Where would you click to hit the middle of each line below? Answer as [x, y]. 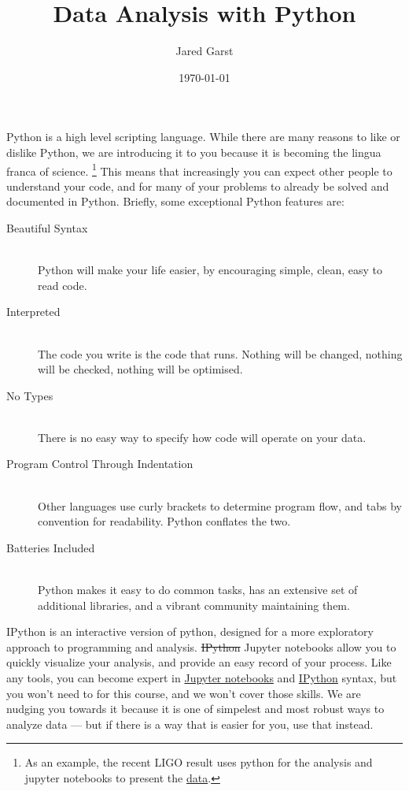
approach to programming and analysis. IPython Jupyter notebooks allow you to [201, 646]
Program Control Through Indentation [100, 464]
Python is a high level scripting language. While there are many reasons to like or [203, 137]
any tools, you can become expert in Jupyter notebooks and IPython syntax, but [202, 678]
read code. [63, 285]
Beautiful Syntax [47, 227]
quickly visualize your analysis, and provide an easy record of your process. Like [199, 662]
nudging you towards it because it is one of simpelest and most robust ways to [195, 709]
